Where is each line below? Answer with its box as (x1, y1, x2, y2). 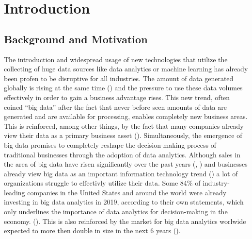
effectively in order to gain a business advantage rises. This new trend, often (4, 92, 230, 102)
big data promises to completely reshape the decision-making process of (4, 139, 217, 150)
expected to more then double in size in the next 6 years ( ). (4, 225, 181, 236)
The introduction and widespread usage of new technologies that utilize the (4, 54, 228, 64)
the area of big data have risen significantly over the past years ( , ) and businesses (4, 159, 248, 169)
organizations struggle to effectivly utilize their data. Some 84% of (4, 178, 201, 188)
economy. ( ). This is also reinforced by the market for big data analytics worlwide (4, 216, 246, 226)
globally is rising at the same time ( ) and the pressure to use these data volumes (4, 83, 243, 93)
